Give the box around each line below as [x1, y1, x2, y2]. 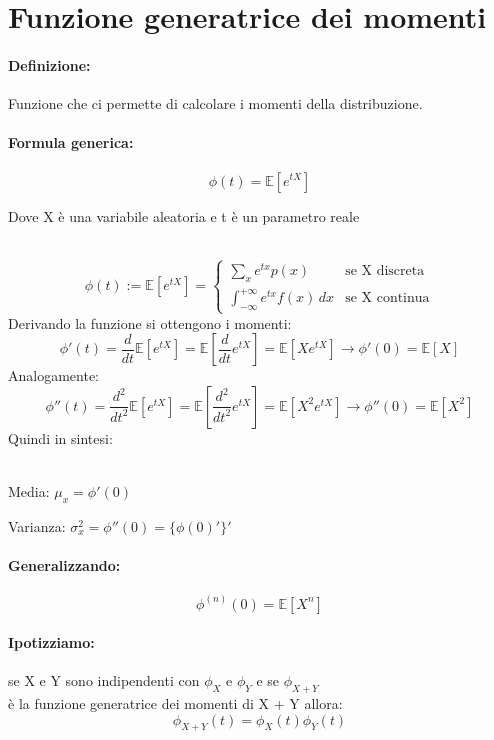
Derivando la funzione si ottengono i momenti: [8, 312, 292, 333]
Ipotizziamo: [8, 632, 95, 653]
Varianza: [8, 515, 66, 536]
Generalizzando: [8, 554, 121, 575]
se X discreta [345, 264, 425, 279]
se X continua [345, 291, 430, 306]
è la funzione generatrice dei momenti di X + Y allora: [8, 693, 343, 714]
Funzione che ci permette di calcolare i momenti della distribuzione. [8, 93, 423, 114]
